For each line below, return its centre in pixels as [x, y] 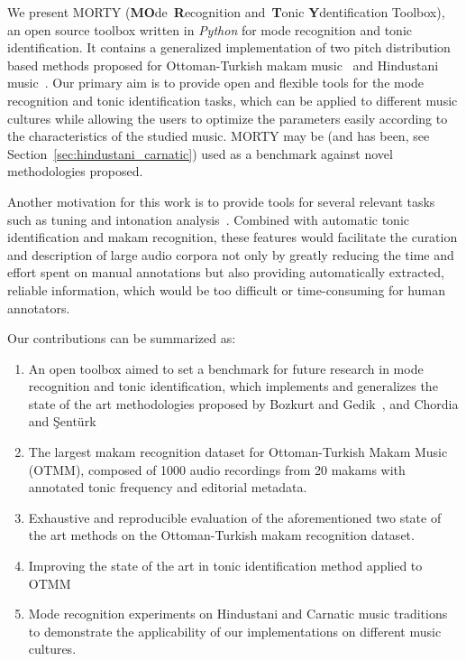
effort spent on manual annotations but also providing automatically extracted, [226, 272]
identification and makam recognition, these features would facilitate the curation [233, 237]
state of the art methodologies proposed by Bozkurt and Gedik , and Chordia [243, 403]
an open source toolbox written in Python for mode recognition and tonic [210, 29]
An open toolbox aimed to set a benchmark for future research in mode [226, 368]
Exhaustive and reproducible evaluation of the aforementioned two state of [235, 517]
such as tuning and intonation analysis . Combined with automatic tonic [209, 219]
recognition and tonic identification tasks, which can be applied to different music [233, 100]
